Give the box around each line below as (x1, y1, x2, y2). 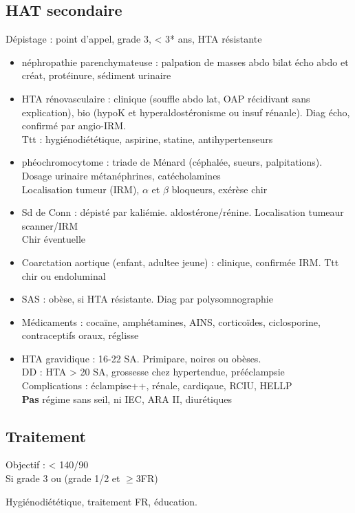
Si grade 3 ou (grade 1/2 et (6, 471, 120, 485)
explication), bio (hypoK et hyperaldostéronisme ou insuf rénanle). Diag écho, (21, 105, 350, 119)
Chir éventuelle (21, 232, 86, 246)
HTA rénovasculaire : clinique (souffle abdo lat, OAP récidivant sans (21, 91, 310, 105)
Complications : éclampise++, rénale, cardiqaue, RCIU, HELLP (21, 378, 292, 393)
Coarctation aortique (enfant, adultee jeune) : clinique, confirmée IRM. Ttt (21, 254, 339, 269)
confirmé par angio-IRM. (21, 118, 126, 133)
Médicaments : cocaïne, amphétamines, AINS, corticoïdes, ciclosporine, (21, 314, 321, 329)
